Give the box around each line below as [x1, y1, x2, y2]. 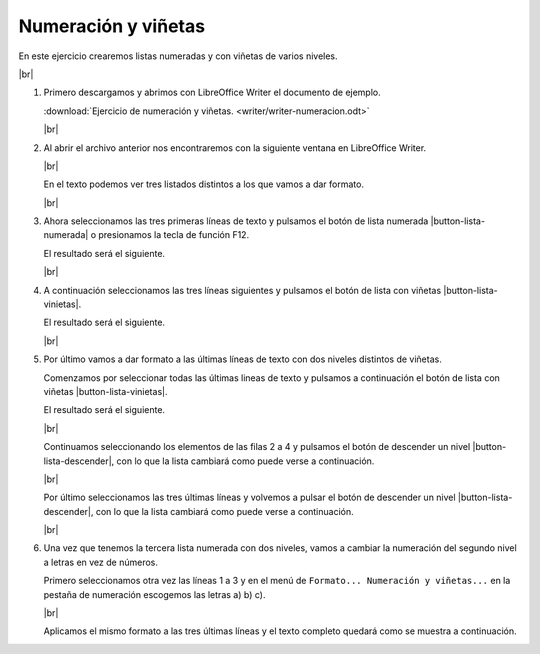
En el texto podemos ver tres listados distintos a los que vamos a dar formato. [43, 178, 365, 190]
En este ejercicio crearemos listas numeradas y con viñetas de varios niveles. [18, 50, 339, 62]
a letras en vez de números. [43, 556, 159, 568]
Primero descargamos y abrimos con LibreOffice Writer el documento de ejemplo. [43, 86, 382, 99]
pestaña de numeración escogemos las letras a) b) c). [43, 588, 266, 600]
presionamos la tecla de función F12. [98, 229, 250, 241]
